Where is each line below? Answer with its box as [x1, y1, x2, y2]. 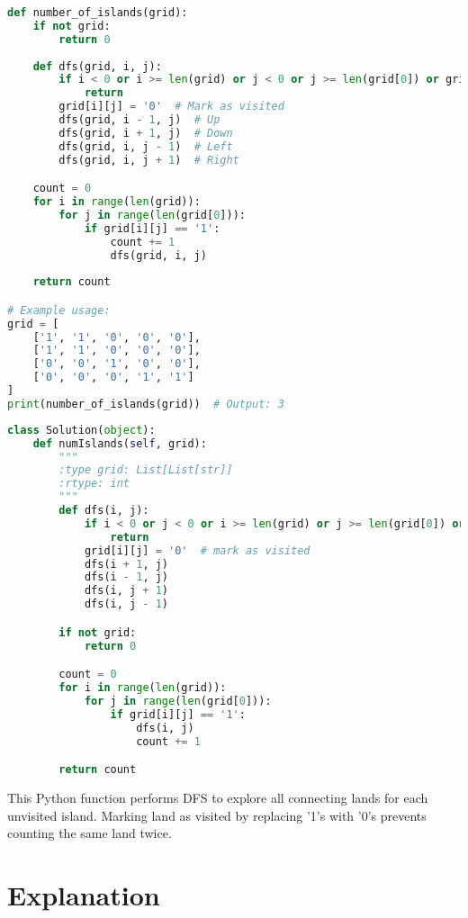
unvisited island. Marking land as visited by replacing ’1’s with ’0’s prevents [7, 805, 427, 824]
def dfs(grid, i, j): [32, 59, 162, 73]
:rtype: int [58, 477, 130, 490]
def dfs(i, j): [58, 504, 149, 517]
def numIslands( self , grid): [32, 436, 207, 450]
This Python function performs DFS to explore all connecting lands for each [7, 787, 428, 806]
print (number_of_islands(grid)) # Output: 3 [7, 397, 284, 410]
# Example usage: [7, 303, 111, 317]
